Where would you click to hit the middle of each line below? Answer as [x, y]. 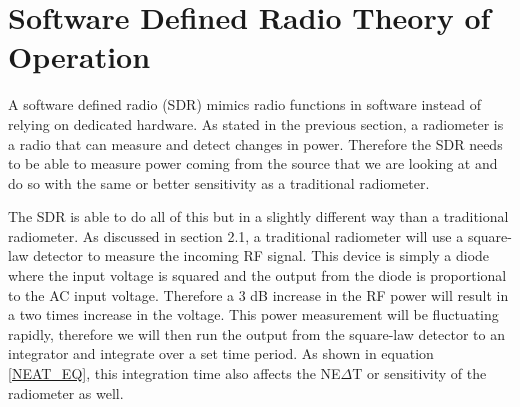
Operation [79, 56]
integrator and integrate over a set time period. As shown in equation [221, 353]
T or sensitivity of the [419, 373]
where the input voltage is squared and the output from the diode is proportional [257, 275]
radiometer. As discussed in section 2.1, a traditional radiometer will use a [236, 235]
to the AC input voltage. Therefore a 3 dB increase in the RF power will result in [258, 294]
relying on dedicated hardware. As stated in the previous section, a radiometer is [256, 123]
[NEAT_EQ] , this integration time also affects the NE [174, 373]
